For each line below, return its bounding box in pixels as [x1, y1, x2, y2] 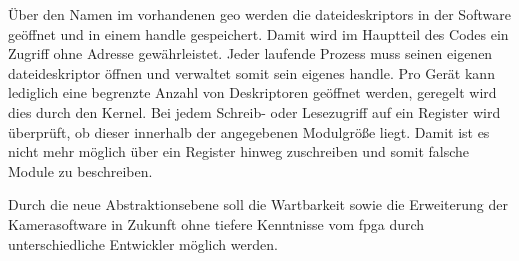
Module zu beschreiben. [8, 160, 153, 181]
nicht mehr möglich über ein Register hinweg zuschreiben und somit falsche [8, 141, 470, 162]
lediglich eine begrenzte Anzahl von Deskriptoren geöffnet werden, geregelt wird [8, 82, 497, 103]
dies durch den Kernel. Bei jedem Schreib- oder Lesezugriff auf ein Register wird [8, 101, 501, 122]
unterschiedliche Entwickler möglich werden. [8, 233, 278, 254]
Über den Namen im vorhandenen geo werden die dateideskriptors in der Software [8, 4, 511, 24]
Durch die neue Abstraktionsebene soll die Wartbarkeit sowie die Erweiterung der [8, 194, 508, 215]
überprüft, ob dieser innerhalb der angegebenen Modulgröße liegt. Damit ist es [8, 121, 490, 142]
